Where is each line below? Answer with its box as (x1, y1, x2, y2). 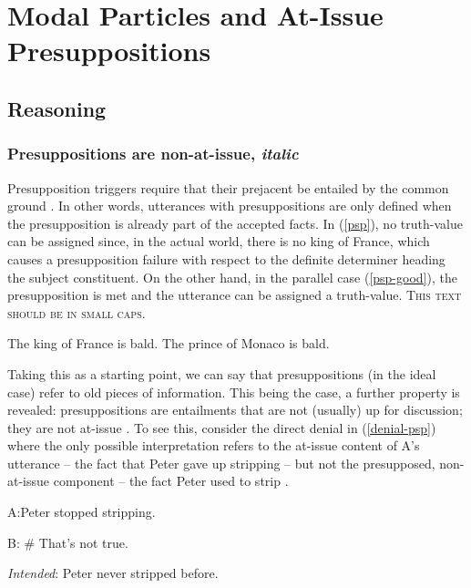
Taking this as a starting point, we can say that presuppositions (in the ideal (7, 364, 436, 383)
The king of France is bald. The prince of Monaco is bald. (7, 334, 330, 353)
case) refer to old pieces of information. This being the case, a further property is (7, 382, 460, 401)
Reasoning (7, 94, 107, 122)
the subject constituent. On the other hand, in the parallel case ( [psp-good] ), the (7, 267, 457, 286)
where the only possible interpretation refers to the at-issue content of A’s (7, 436, 420, 455)
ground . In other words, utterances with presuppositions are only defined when (7, 196, 452, 215)
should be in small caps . (7, 303, 146, 322)
